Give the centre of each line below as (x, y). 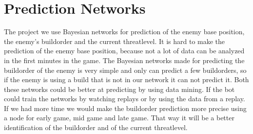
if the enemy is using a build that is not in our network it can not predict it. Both (126, 79)
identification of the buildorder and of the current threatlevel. (96, 127)
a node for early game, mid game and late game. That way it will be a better (119, 118)
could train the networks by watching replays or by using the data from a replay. (125, 99)
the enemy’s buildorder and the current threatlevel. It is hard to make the (115, 41)
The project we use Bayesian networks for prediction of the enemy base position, (124, 32)
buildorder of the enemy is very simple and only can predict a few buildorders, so (125, 70)
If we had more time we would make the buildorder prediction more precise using (125, 108)
